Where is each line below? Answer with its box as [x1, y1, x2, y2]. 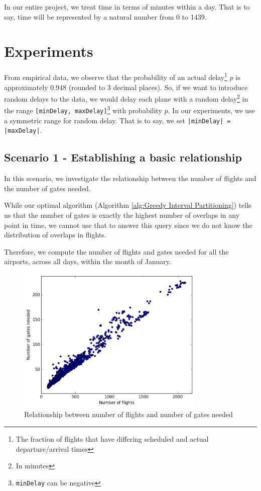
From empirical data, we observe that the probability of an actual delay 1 [4, 70, 227, 82]
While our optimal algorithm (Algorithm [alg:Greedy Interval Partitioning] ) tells [4, 200, 251, 210]
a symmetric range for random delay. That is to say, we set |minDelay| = [4, 115, 231, 125]
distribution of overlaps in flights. [4, 229, 106, 240]
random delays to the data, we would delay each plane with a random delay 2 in [4, 92, 248, 104]
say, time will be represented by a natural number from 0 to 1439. [4, 11, 207, 22]
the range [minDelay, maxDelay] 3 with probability [4, 104, 162, 116]
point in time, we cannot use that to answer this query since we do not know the [4, 219, 252, 230]
